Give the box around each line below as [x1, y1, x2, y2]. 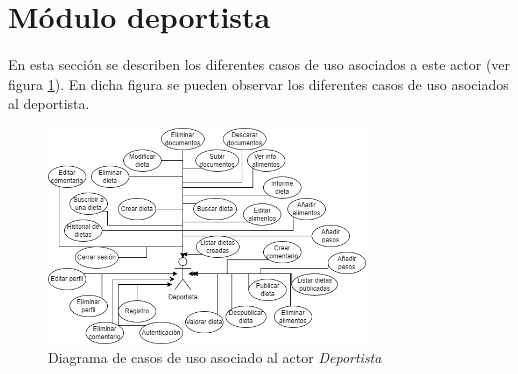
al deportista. [8, 93, 90, 114]
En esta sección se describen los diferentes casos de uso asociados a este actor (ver [8, 54, 511, 75]
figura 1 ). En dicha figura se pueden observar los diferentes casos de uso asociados [8, 73, 509, 94]
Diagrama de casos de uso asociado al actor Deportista [48, 347, 382, 368]
